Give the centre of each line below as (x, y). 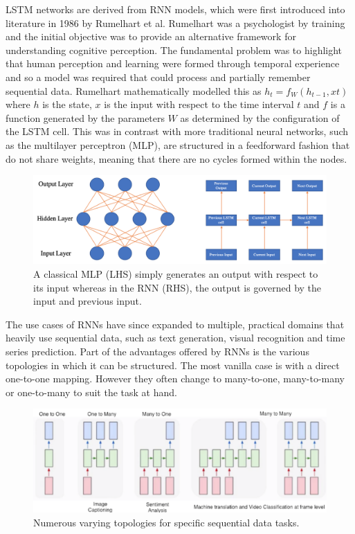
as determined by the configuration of (260, 117)
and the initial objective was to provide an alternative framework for (151, 36)
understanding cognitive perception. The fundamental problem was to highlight (174, 50)
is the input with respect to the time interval (199, 104)
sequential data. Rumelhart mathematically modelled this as (134, 90)
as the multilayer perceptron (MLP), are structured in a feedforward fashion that (178, 144)
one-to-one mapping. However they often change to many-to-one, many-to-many (175, 379)
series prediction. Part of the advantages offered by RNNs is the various (157, 351)
